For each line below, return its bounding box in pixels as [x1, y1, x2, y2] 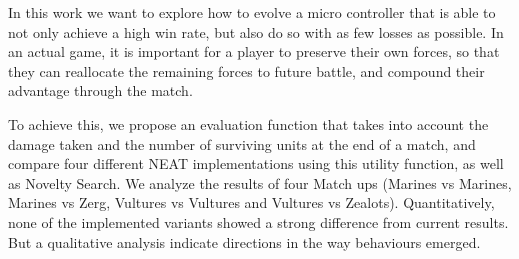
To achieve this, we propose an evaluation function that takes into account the [8, 113, 489, 134]
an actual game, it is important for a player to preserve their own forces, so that [8, 41, 500, 62]
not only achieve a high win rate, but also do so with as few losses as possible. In [8, 21, 504, 42]
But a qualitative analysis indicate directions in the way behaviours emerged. [8, 231, 481, 252]
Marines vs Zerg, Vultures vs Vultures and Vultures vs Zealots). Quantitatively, [8, 192, 495, 213]
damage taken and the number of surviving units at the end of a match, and [8, 133, 476, 154]
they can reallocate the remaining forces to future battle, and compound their [8, 60, 485, 81]
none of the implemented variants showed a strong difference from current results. [8, 211, 509, 232]
